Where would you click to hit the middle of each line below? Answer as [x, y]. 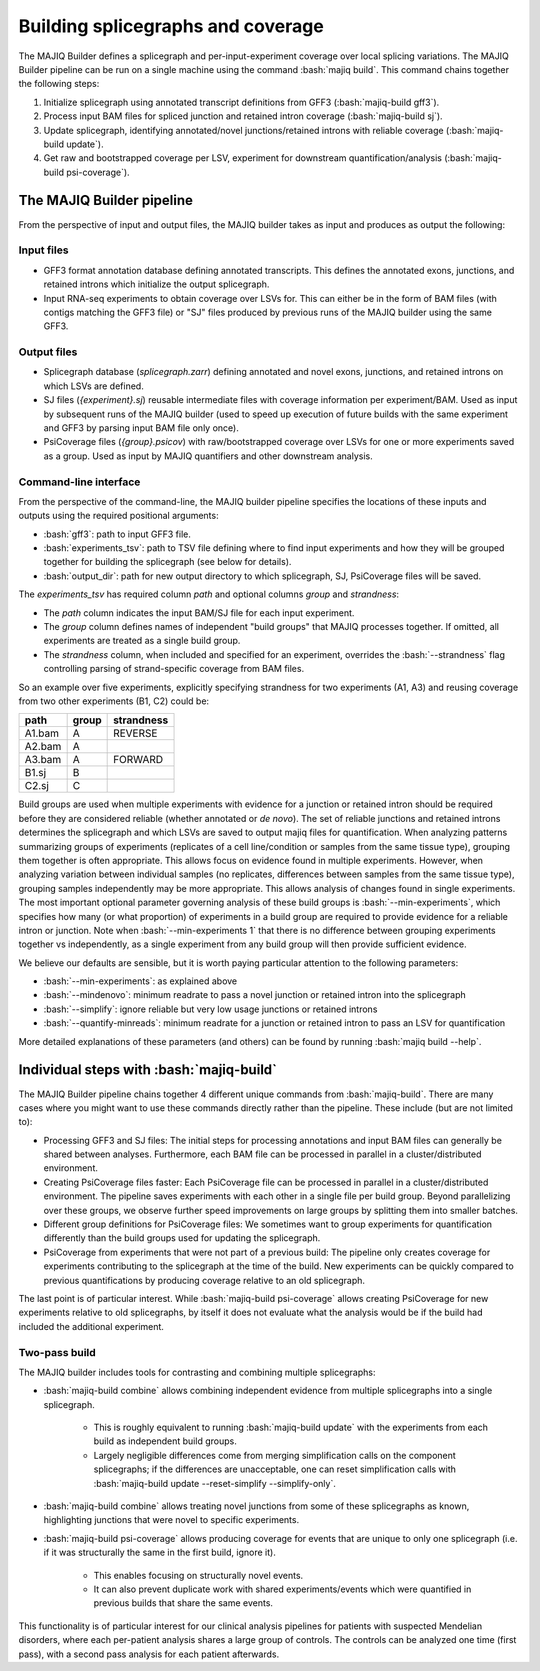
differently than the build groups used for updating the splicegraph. [182, 1238]
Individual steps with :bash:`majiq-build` [147, 1070]
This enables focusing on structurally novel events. [198, 1575]
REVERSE [135, 733]
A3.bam [43, 760]
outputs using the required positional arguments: [118, 516]
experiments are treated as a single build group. [142, 641]
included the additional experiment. [91, 1326]
